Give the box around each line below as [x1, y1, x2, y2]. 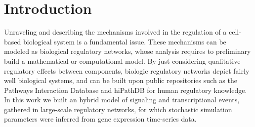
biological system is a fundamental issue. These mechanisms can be [23, 36, 226, 46]
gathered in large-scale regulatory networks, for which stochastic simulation [4, 104, 232, 114]
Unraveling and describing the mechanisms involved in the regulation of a [4, 27, 227, 37]
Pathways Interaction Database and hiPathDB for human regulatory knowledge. [4, 85, 247, 95]
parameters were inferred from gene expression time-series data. [4, 114, 197, 124]
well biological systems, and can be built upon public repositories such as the [4, 75, 237, 85]
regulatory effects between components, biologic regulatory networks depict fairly [4, 65, 250, 76]
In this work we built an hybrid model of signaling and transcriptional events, [4, 94, 240, 105]
